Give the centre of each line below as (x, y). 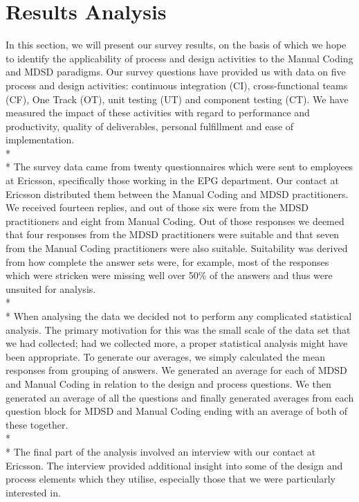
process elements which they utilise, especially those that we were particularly (171, 479)
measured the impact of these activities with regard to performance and (158, 113)
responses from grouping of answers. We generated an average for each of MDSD (176, 370)
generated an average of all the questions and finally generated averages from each (180, 397)
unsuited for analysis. (51, 288)
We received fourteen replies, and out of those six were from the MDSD (157, 207)
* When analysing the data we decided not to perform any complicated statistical (179, 316)
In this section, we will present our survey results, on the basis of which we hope (176, 45)
